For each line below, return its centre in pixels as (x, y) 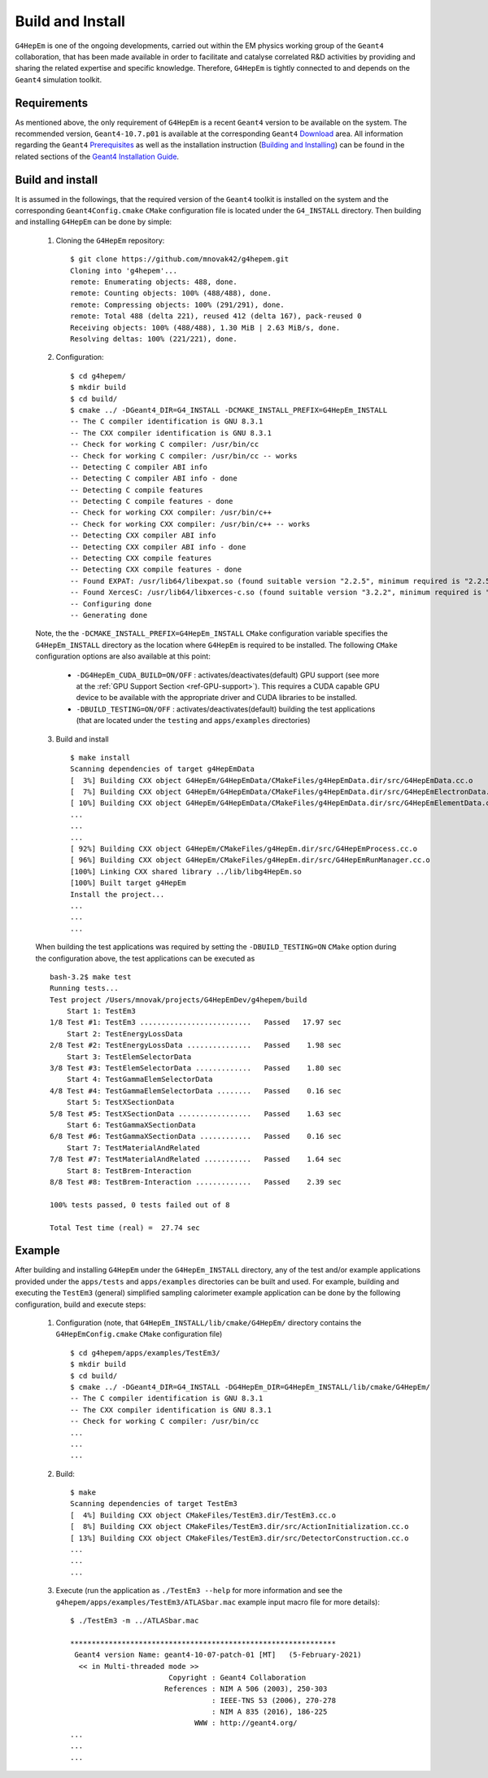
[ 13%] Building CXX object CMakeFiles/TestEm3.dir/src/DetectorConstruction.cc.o (240, 1538)
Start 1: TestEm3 (101, 1011)
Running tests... (84, 988)
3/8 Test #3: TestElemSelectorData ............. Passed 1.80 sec (196, 1068)
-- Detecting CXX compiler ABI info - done (158, 547)
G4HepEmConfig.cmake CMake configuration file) (139, 1334)
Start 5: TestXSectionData (120, 1102)
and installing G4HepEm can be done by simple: (94, 222)
